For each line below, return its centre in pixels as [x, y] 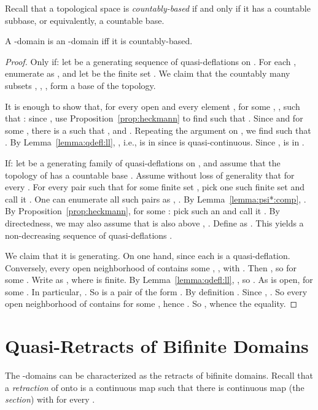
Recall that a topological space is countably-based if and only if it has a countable [158, 8]
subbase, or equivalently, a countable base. [85, 20]
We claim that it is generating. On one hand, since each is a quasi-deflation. [148, 256]
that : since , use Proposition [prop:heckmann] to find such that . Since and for [154, 118]
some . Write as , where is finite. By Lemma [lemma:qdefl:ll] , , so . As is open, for [159, 280]
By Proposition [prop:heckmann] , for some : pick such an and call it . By [142, 211]
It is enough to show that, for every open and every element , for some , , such [153, 106]
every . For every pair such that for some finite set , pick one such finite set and [155, 187]
